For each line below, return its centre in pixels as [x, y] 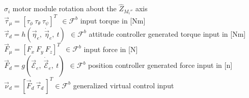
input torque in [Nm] [113, 20]
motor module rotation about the [64, 8]
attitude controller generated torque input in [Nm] [167, 33]
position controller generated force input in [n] [160, 65]
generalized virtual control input [123, 85]
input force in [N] [111, 49]
